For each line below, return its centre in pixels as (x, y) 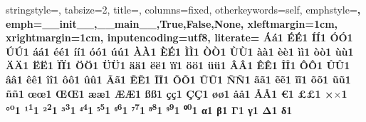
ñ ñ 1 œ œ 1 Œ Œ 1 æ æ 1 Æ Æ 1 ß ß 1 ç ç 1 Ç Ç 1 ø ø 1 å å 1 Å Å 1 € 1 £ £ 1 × (170, 93)
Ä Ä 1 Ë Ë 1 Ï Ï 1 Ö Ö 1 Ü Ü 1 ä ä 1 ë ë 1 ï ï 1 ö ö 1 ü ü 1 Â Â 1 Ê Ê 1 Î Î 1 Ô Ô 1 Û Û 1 (178, 65)
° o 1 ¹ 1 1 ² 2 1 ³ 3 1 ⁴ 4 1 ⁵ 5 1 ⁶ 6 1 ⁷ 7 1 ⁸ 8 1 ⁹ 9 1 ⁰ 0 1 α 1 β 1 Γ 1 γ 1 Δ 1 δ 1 (149, 109)
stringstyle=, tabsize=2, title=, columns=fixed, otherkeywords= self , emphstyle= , (183, 9)
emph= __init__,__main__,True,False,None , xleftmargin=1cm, (172, 23)
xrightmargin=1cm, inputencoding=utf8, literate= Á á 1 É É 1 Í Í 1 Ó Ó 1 (179, 37)
